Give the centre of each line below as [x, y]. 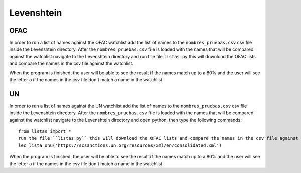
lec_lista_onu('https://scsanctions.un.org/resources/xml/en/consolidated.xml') [120, 145]
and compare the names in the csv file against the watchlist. [71, 64]
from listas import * [45, 132]
